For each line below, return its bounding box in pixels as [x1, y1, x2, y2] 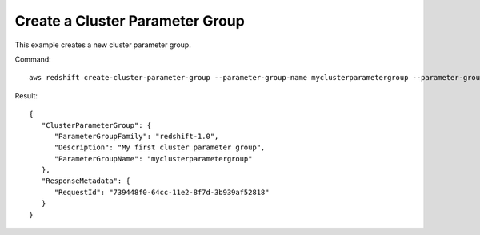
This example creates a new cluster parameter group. [14, 40, 191, 50]
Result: [14, 90, 38, 100]
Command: [14, 54, 51, 64]
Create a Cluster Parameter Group [14, 12, 246, 30]
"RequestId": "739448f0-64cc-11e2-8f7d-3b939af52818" [54, 188, 270, 197]
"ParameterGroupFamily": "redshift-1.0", [54, 132, 219, 141]
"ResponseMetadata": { [41, 177, 131, 185]
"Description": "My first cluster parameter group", [54, 143, 266, 152]
